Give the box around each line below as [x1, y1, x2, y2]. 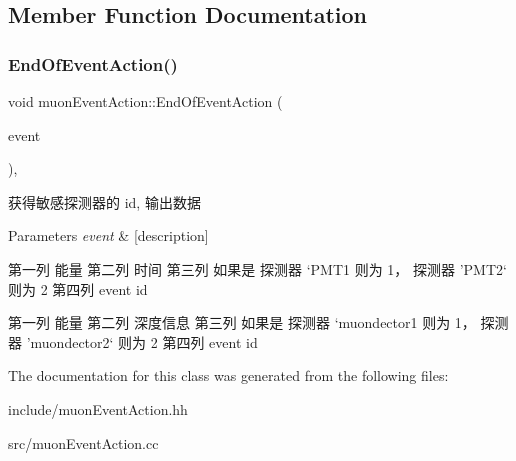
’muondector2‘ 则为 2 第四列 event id [26, 331, 258, 352]
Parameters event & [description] [8, 225, 209, 246]
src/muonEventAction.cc [8, 432, 159, 453]
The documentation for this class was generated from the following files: [8, 365, 449, 386]
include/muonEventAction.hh [8, 398, 188, 419]
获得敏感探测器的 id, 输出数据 [8, 191, 201, 212]
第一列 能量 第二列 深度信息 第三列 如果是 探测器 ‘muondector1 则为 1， [8, 312, 476, 333]
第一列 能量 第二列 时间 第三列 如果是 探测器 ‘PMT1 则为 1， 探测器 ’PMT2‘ [8, 258, 507, 279]
